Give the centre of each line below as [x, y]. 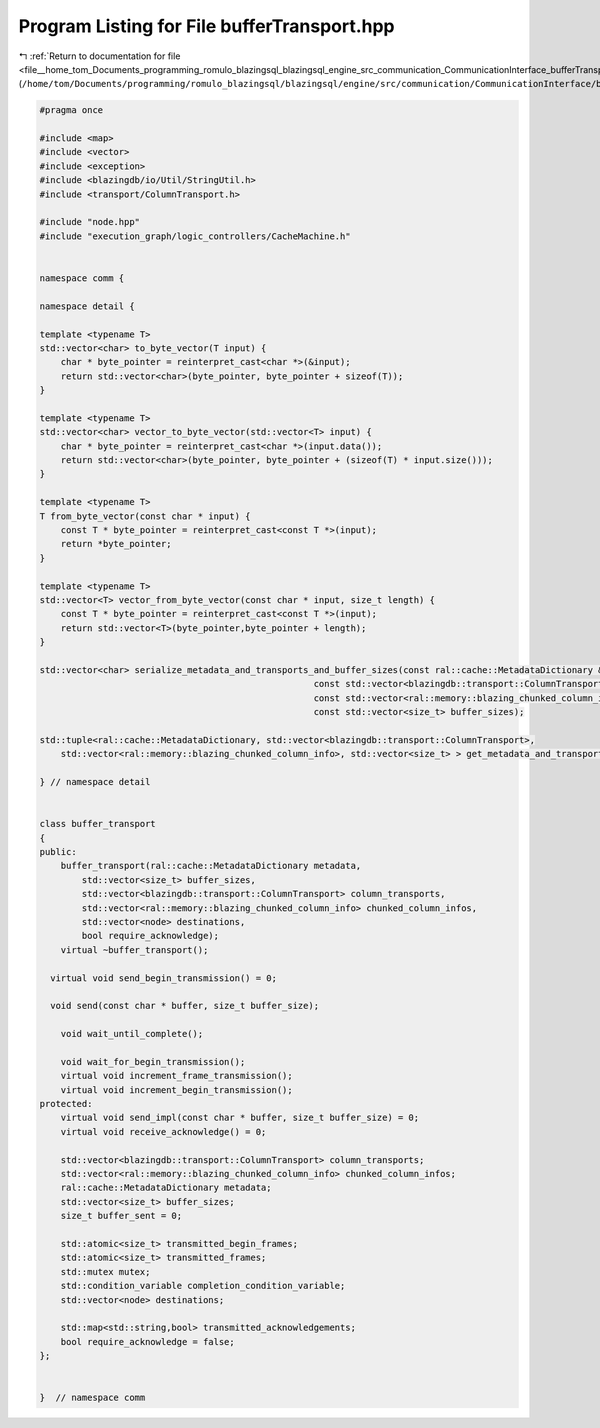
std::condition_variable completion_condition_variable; [203, 1286]
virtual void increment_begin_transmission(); [177, 1089]
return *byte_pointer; [116, 544]
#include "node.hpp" [89, 222]
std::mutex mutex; [105, 1271]
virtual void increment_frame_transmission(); [177, 1076]
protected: [66, 1104]
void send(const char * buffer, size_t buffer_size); [185, 1006]
